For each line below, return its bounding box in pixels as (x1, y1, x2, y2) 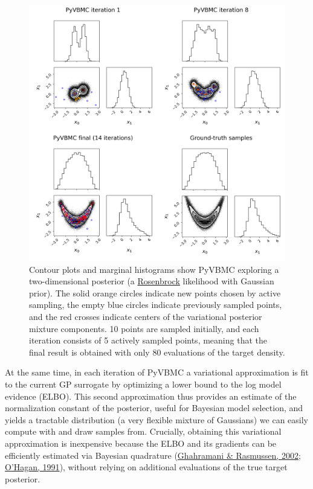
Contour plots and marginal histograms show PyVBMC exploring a (29, 263, 279, 275)
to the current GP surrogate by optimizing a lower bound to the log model (5, 377, 282, 390)
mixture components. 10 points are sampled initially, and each (29, 322, 259, 334)
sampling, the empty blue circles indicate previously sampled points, (29, 298, 282, 311)
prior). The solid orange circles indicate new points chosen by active (29, 286, 281, 299)
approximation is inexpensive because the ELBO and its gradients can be (5, 436, 277, 449)
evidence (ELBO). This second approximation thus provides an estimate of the (5, 389, 297, 402)
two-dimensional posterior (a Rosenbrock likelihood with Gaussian (29, 275, 274, 287)
